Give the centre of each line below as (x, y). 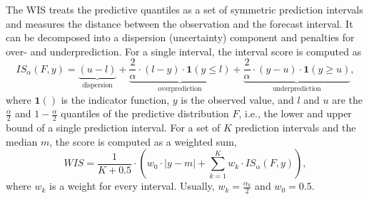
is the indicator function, (115, 99)
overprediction (180, 89)
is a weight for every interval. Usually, (132, 186)
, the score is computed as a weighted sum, (143, 141)
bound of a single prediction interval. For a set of (113, 128)
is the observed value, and (237, 99)
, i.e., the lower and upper (295, 113)
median (22, 141)
